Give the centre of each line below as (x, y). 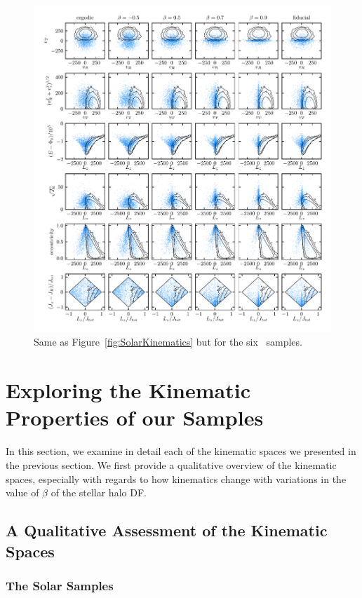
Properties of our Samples (135, 417)
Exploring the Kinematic (128, 390)
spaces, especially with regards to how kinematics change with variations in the (176, 478)
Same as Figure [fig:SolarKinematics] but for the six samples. (168, 342)
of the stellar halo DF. (99, 492)
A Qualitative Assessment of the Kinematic (167, 530)
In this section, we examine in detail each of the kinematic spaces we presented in (181, 451)
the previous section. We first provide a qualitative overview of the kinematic (171, 464)
